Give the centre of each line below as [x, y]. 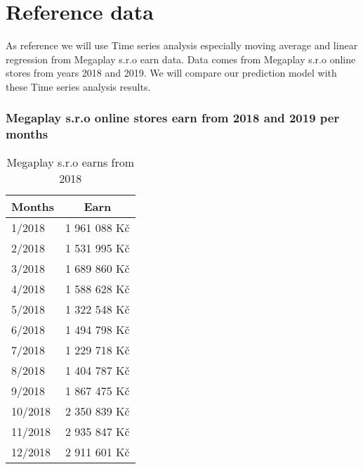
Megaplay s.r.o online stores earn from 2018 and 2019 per [173, 118]
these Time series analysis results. [78, 86]
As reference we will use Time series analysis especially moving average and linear [182, 45]
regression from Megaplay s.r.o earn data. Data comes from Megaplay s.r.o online [181, 59]
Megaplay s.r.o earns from [71, 162]
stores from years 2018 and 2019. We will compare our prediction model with [171, 73]
